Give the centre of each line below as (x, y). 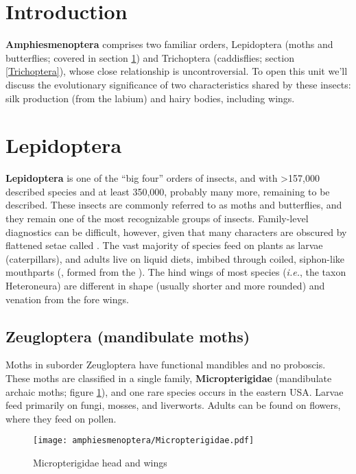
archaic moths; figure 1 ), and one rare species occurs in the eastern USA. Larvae (175, 391)
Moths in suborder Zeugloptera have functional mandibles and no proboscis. (166, 365)
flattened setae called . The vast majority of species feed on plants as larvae (164, 245)
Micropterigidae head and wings (100, 462)
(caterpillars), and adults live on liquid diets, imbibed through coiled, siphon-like (175, 258)
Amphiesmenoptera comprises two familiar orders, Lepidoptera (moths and (169, 44)
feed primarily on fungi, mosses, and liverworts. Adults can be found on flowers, (173, 405)
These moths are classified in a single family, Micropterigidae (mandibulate (169, 378)
